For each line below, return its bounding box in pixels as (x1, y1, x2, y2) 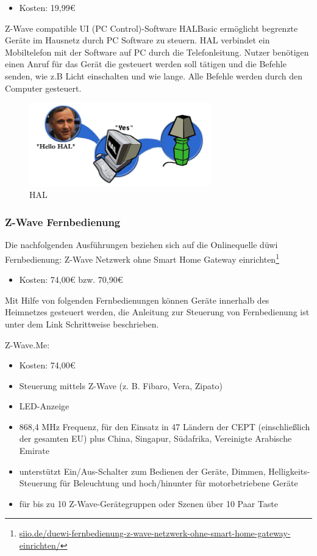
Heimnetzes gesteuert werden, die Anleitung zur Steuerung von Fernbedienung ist (5, 305, 310, 318)
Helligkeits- (268, 464, 310, 477)
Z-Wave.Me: (5, 338, 50, 351)
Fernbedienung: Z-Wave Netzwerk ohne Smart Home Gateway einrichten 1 (5, 251, 279, 265)
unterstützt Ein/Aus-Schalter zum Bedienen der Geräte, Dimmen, (19, 464, 266, 477)
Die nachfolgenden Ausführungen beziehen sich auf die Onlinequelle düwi (5, 238, 278, 251)
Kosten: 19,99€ (19, 1, 76, 13)
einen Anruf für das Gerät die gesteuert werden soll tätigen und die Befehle (5, 57, 287, 70)
